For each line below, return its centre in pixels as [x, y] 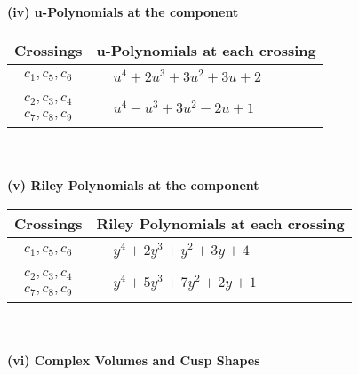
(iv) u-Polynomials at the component [123, 12]
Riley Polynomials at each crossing [220, 223]
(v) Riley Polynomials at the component [133, 185]
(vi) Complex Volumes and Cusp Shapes [134, 360]
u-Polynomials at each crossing [206, 50]
